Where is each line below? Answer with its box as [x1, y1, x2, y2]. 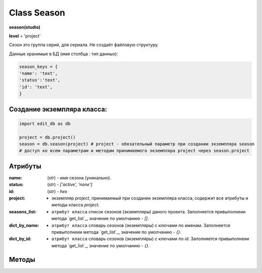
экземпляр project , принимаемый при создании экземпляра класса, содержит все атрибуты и [51, 195, 248, 201]
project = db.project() [19, 134, 76, 140]
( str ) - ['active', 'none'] [47, 182, 93, 188]
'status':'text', [19, 78, 61, 83]
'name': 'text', [19, 71, 58, 76]
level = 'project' [9, 33, 41, 39]
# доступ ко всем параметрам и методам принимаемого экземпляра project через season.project [19, 148, 250, 154]
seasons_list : [9, 209, 36, 214]
